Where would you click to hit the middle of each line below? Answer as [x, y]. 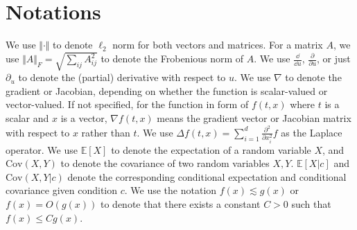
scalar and [27, 118]
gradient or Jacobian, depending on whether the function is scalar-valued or [167, 90]
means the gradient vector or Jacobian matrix [254, 118]
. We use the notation [171, 190]
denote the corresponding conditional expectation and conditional [207, 176]
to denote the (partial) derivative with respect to [122, 77]
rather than [106, 132]
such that [311, 203]
